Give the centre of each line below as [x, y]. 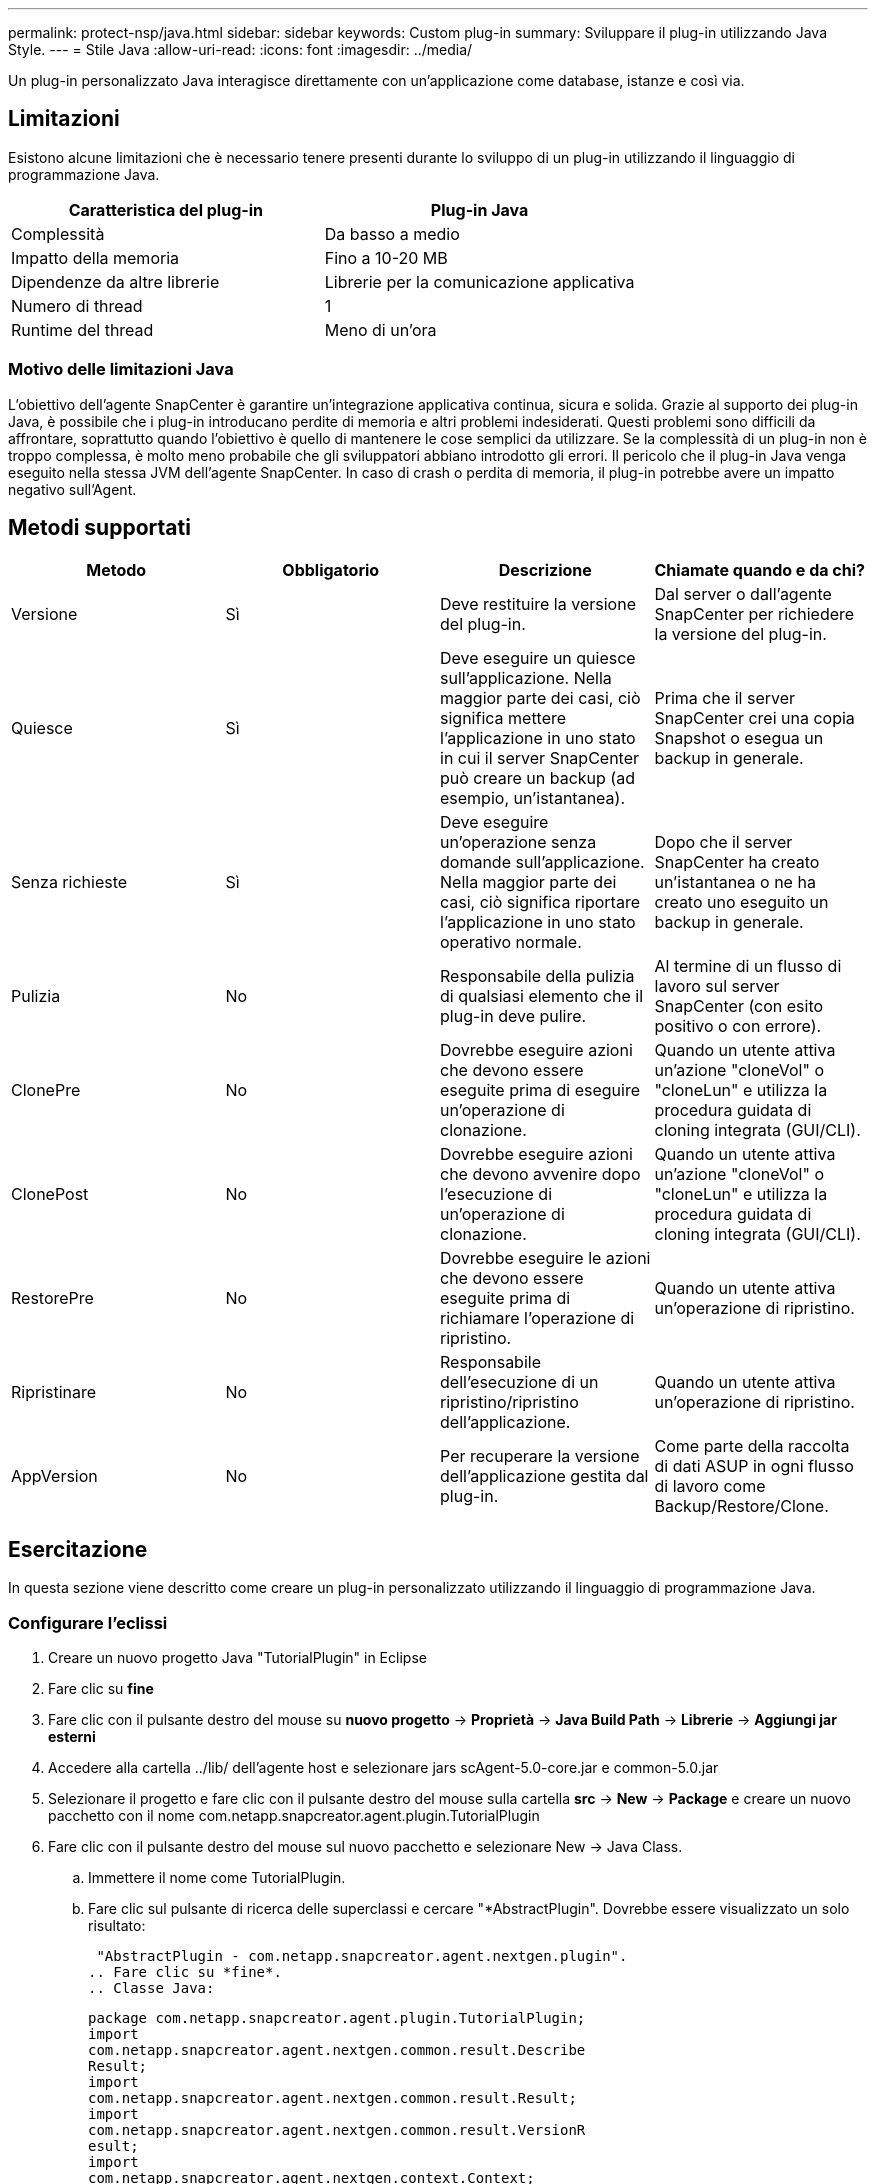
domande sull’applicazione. [542, 862]
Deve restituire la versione [538, 604]
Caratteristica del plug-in [166, 209]
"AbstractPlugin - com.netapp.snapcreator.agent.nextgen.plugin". [362, 1956]
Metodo [116, 570]
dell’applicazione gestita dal [544, 1476]
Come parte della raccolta [752, 1446]
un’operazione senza [518, 842]
